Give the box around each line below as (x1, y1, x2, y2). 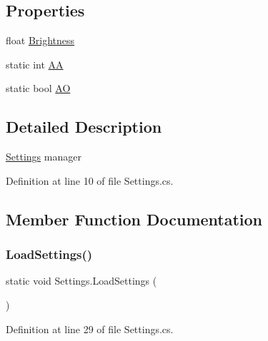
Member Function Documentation (6, 208, 263, 230)
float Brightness (6, 33, 75, 48)
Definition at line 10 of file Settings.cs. (6, 173, 174, 188)
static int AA (6, 56, 64, 71)
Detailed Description (6, 116, 162, 138)
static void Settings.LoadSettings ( (6, 273, 157, 288)
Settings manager (6, 149, 81, 164)
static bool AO (6, 81, 71, 96)
